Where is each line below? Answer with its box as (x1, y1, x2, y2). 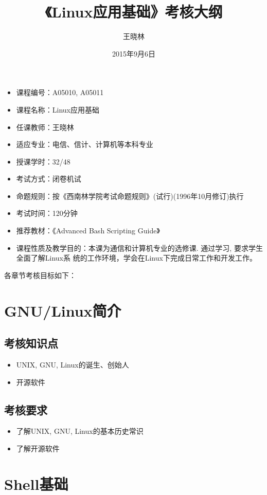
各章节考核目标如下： (4, 269, 76, 280)
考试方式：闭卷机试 (16, 173, 81, 184)
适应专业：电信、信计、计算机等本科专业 (16, 139, 153, 150)
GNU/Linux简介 (4, 300, 121, 321)
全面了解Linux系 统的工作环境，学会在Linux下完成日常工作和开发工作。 (16, 252, 257, 263)
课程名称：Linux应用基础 (16, 104, 100, 115)
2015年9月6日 (112, 48, 155, 59)
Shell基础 (4, 473, 68, 494)
